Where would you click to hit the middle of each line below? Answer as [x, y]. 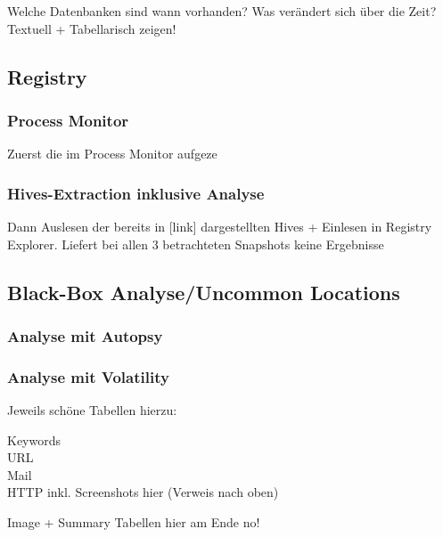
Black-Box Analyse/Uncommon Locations [204, 292]
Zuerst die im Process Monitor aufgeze [112, 154]
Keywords [34, 439]
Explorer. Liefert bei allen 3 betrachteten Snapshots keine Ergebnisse [196, 244]
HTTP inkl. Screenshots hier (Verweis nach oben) [143, 492]
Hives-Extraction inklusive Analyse [136, 193]
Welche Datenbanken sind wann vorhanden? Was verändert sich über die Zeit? [222, 11]
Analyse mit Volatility [88, 376]
